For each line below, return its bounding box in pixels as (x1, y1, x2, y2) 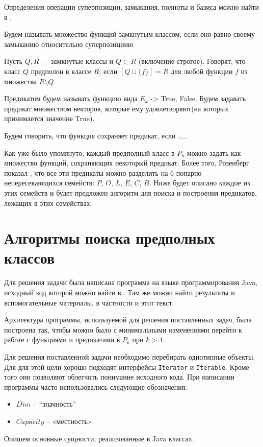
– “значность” (33, 398, 76, 409)
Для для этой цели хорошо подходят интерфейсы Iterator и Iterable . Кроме (4, 361, 249, 372)
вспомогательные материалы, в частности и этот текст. (4, 297, 174, 308)
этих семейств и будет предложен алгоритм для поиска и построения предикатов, (4, 187, 257, 198)
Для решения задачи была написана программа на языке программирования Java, (4, 277, 258, 288)
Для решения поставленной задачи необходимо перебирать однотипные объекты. (4, 351, 255, 362)
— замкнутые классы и (41, 56, 114, 66)
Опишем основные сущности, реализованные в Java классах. (4, 433, 194, 443)
